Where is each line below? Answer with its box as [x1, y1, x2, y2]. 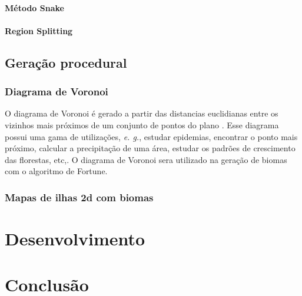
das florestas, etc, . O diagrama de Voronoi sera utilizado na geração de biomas [5, 153, 287, 165]
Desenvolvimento [5, 226, 145, 250]
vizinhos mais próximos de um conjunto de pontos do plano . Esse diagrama [5, 118, 279, 131]
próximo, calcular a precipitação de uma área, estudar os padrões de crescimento [5, 142, 296, 154]
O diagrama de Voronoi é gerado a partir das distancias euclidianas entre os [5, 107, 278, 119]
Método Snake [5, 1, 64, 14]
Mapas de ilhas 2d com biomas [5, 189, 154, 204]
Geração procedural [5, 53, 127, 71]
